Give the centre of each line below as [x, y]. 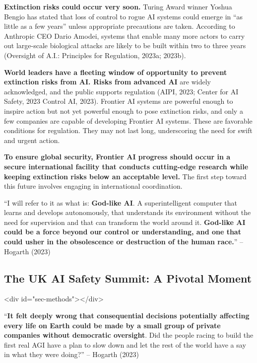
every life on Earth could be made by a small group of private [112, 325]
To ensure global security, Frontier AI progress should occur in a [117, 157]
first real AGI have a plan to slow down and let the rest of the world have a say [125, 344]
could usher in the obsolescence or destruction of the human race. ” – [124, 242]
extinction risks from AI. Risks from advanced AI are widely [107, 82]
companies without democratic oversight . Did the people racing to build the [129, 335]
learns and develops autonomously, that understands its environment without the [128, 212]
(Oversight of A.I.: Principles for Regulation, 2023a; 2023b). [95, 55]
